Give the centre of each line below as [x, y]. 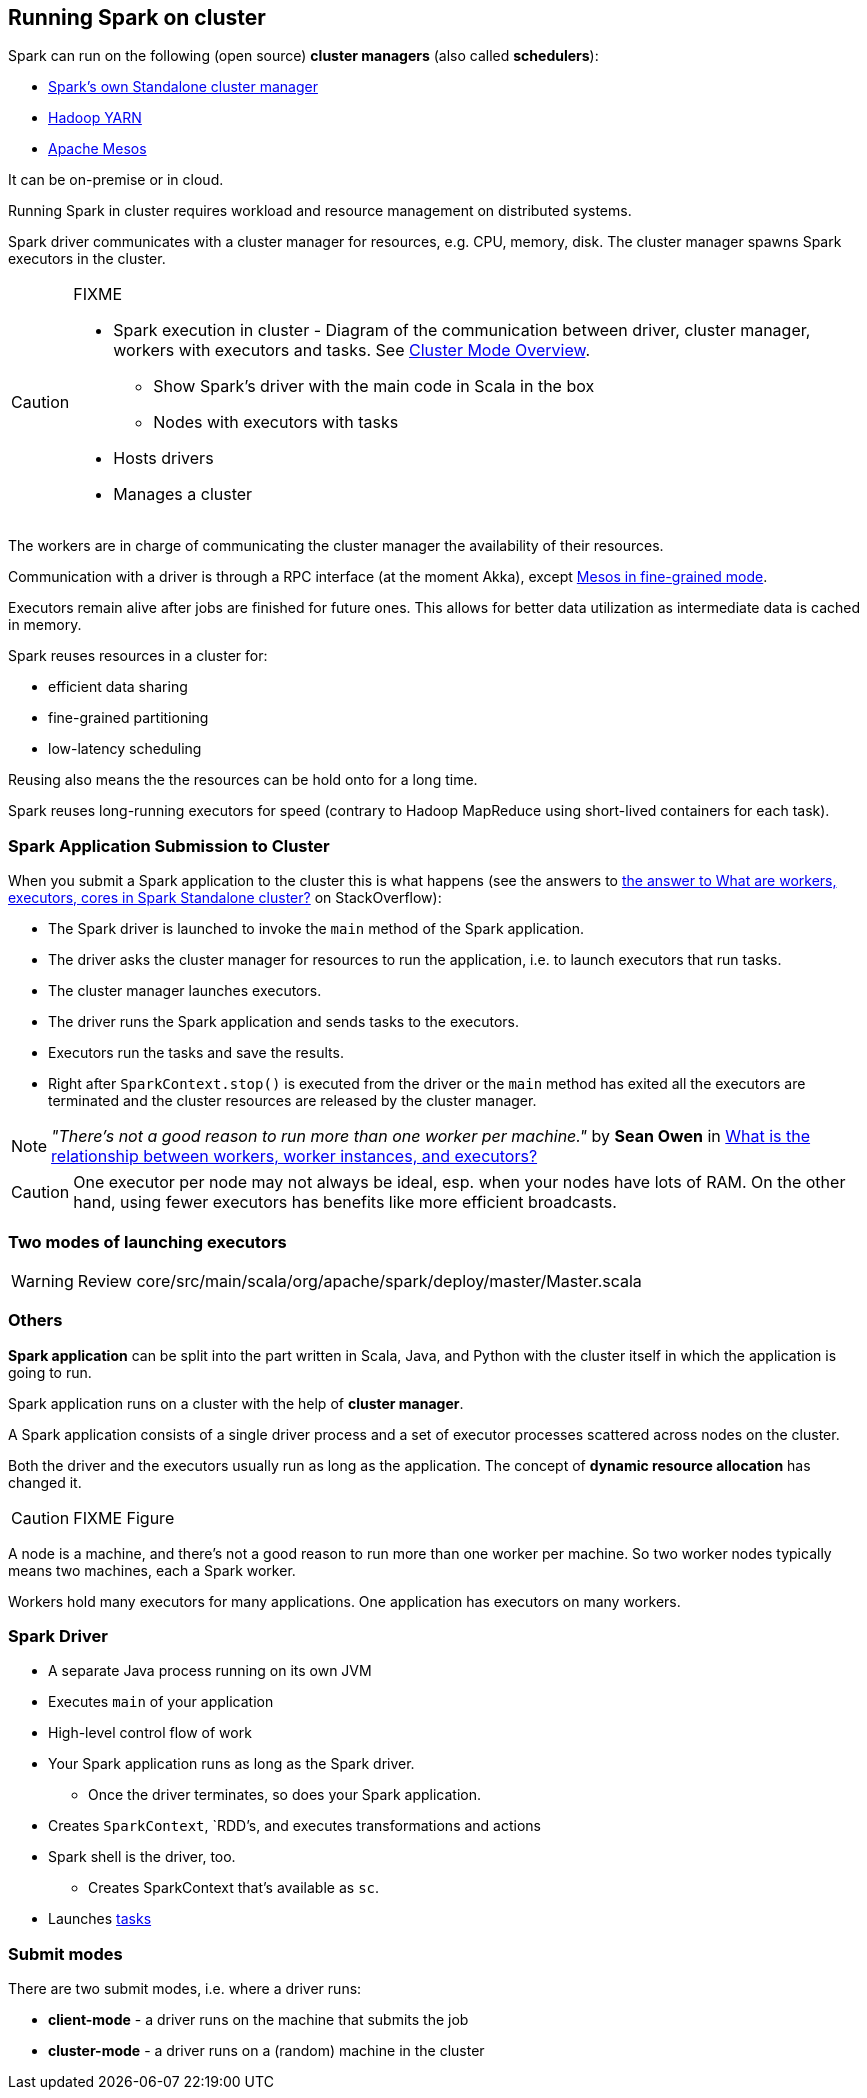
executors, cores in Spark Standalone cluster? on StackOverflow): [225, 898]
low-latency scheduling [125, 749]
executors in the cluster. [87, 259]
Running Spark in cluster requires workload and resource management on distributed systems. [320, 211]
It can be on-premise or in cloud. [116, 180]
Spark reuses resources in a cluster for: [138, 656]
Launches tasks [100, 1919]
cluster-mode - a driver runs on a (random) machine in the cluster [266, 2051]
